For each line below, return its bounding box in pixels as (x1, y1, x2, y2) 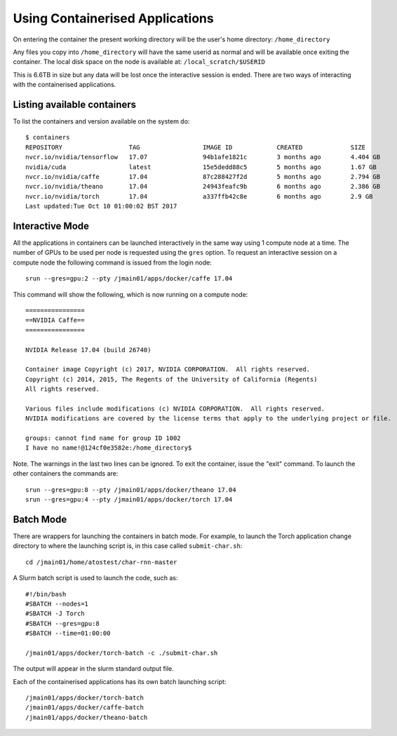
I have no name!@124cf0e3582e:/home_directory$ (25, 444, 192, 452)
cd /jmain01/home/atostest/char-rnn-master (25, 558, 177, 566)
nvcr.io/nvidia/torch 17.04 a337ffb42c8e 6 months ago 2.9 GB (25, 192, 373, 200)
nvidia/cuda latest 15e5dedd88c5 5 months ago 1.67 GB (25, 163, 377, 171)
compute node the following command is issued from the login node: (13, 258, 212, 267)
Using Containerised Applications (13, 11, 214, 26)
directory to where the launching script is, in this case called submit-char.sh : (13, 542, 243, 550)
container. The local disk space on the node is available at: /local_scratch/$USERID (13, 58, 266, 66)
